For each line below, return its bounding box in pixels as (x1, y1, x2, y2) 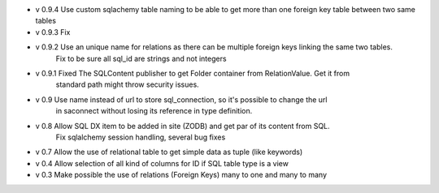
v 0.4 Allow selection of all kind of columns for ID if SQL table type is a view (35, 158, 289, 168)
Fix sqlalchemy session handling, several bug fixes (55, 132, 226, 142)
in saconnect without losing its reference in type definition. (55, 106, 253, 116)
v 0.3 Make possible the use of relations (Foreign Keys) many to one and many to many (35, 170, 328, 180)
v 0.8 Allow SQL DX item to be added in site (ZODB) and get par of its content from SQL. (35, 121, 330, 131)
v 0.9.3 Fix (35, 27, 71, 36)
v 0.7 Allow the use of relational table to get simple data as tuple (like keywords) (35, 147, 303, 157)
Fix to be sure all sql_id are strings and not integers (55, 54, 227, 63)
